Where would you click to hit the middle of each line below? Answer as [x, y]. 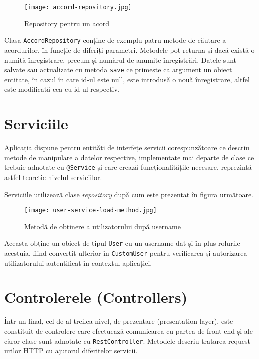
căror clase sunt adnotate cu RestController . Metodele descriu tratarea [115, 341]
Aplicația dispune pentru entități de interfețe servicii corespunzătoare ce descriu [127, 148]
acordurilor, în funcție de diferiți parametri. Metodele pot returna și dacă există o [129, 49]
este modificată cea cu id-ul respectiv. [62, 89]
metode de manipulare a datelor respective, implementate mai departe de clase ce [129, 157]
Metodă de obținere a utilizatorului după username [102, 226]
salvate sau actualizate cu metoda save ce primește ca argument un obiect [118, 69]
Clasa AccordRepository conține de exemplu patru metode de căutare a [115, 40]
